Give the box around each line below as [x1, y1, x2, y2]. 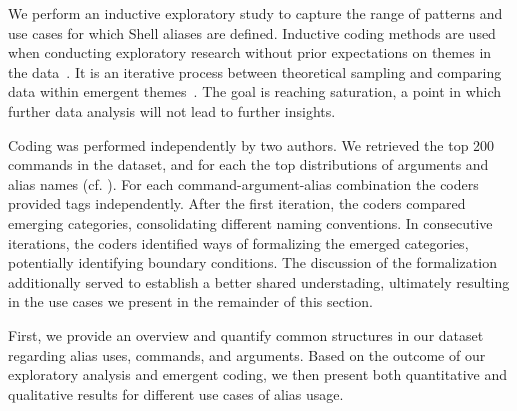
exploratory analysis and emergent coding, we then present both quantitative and [8, 364, 507, 385]
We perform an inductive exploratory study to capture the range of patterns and [8, 3, 503, 23]
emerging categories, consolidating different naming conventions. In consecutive [8, 212, 493, 233]
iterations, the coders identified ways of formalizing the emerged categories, [8, 232, 469, 253]
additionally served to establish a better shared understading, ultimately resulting [8, 271, 510, 292]
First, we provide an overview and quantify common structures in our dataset [8, 324, 484, 345]
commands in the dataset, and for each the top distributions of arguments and [8, 154, 489, 175]
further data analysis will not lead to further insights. [8, 100, 336, 121]
